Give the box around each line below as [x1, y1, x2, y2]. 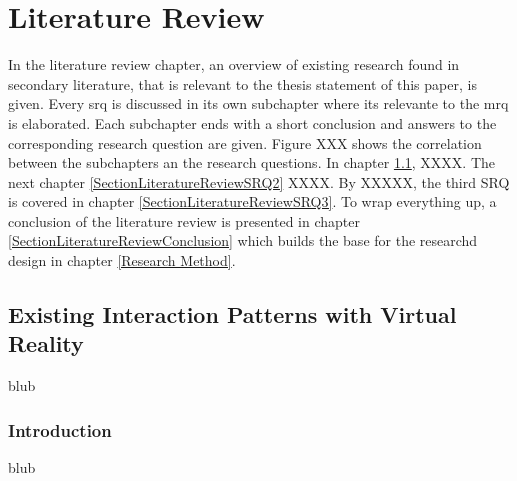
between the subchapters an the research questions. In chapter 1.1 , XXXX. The [8, 152, 496, 173]
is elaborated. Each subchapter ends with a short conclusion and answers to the [8, 112, 497, 133]
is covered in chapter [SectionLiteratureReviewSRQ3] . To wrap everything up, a [8, 191, 497, 212]
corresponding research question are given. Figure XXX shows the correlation [8, 132, 482, 153]
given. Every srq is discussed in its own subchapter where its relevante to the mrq [8, 93, 509, 114]
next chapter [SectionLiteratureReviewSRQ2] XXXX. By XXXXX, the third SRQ [8, 171, 510, 192]
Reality [8, 328, 84, 359]
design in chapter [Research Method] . [8, 250, 236, 271]
